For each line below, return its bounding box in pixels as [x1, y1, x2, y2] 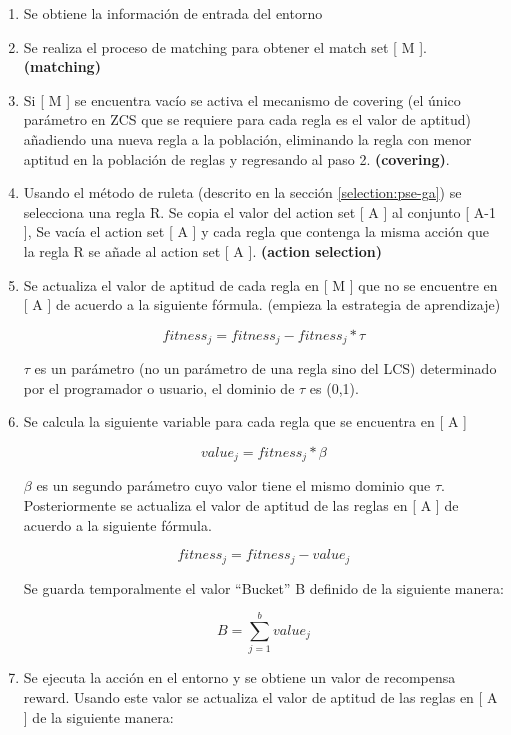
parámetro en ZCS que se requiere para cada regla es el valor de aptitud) [23, 109, 472, 130]
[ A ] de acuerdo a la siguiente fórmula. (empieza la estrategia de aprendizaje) [23, 294, 501, 315]
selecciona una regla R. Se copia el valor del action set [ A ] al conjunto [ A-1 [23, 201, 496, 222]
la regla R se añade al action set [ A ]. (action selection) [23, 240, 383, 261]
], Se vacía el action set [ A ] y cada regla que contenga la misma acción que [23, 221, 490, 242]
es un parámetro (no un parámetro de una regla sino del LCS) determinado [34, 358, 497, 379]
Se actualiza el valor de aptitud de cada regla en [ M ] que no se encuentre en [23, 274, 498, 295]
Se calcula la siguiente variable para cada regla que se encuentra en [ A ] [23, 411, 468, 432]
